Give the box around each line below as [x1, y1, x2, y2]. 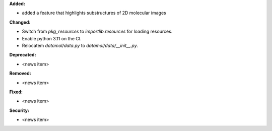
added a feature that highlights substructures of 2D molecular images [22, 10, 166, 16]
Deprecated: [9, 52, 36, 58]
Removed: [9, 71, 31, 77]
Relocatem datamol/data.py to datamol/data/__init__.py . [22, 42, 139, 48]
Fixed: [9, 89, 23, 95]
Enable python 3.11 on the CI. [22, 35, 82, 41]
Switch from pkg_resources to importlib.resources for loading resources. [22, 28, 173, 35]
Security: [9, 107, 30, 113]
